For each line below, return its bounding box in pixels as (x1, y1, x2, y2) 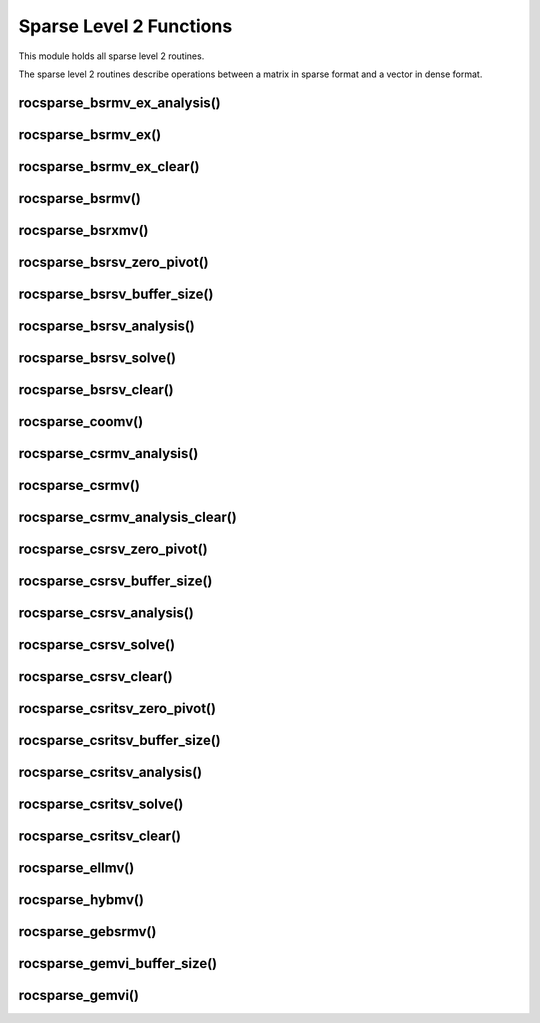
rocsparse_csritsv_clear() (18, 828, 182, 845)
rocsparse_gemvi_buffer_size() (18, 955, 218, 972)
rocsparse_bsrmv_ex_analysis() (18, 94, 221, 111)
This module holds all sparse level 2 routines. (18, 50, 205, 62)
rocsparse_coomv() (18, 413, 144, 430)
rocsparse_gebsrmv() (18, 923, 157, 940)
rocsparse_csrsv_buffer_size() (18, 572, 213, 589)
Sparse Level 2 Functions (18, 15, 233, 37)
